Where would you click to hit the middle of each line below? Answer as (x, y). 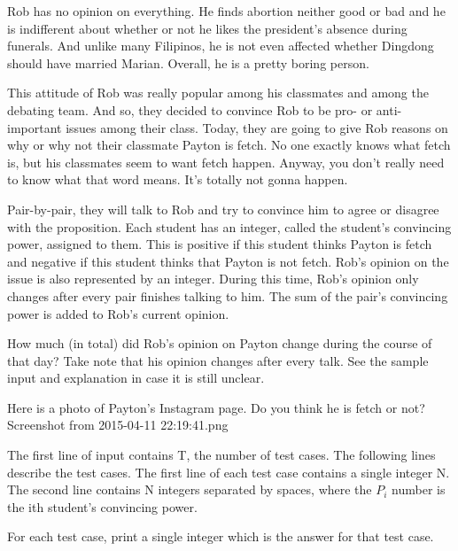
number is (419, 489)
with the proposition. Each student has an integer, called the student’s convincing (229, 226)
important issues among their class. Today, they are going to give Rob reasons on (228, 127)
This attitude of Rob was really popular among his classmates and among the (218, 93)
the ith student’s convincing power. (102, 506)
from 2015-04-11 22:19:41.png (149, 425)
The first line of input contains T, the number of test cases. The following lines (221, 455)
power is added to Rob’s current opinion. (118, 313)
